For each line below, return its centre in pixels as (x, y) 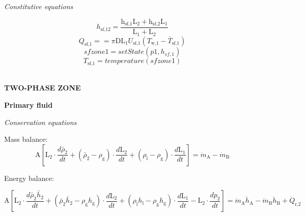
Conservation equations (40, 122)
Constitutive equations (39, 6)
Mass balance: (26, 139)
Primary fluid (29, 104)
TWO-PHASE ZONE (43, 88)
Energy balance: (29, 178)
